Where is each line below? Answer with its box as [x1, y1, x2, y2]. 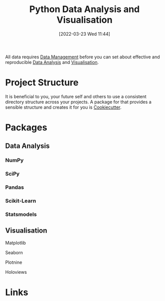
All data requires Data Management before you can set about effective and [5, 54, 160, 60]
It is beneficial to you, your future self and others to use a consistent [5, 93, 147, 99]
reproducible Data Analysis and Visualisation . [5, 59, 99, 65]
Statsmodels [5, 211, 37, 218]
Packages [5, 122, 48, 133]
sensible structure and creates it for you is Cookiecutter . [5, 104, 122, 110]
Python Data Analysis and [29, 4, 140, 15]
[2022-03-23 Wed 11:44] [58, 31, 111, 37]
